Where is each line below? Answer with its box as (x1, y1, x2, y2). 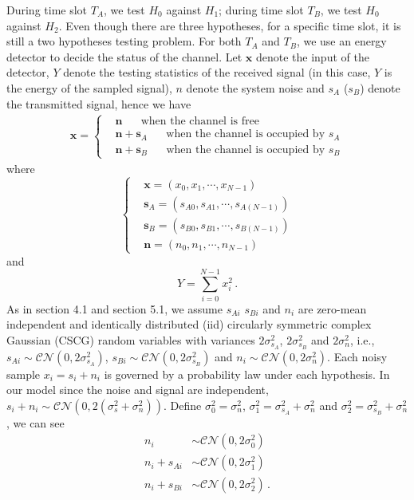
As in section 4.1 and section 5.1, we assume (6, 300, 223, 317)
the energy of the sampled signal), (6, 79, 172, 96)
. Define (163, 396, 202, 413)
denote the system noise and (186, 79, 325, 96)
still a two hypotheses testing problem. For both (6, 33, 242, 49)
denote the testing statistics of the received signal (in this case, (63, 64, 371, 81)
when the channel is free (140, 116, 259, 128)
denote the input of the (255, 48, 369, 65)
